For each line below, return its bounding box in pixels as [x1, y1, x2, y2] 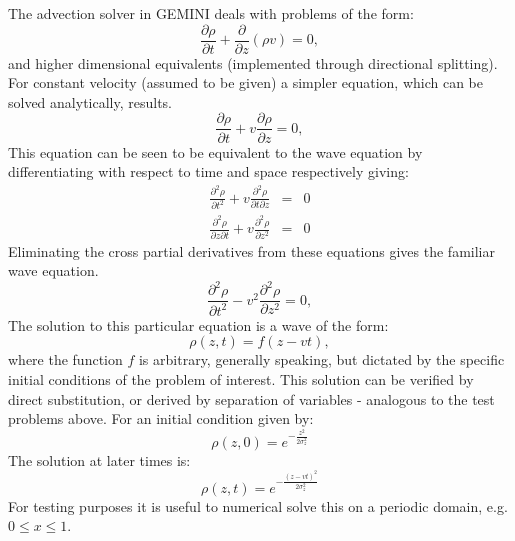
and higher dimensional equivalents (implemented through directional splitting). [8, 52, 498, 73]
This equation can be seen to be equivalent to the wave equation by [8, 141, 423, 162]
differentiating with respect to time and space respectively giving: [8, 161, 409, 182]
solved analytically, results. [8, 91, 173, 112]
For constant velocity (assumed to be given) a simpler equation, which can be [8, 72, 484, 93]
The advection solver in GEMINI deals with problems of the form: [8, 3, 414, 23]
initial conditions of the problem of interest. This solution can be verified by [8, 368, 474, 389]
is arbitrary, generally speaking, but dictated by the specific [138, 349, 505, 370]
